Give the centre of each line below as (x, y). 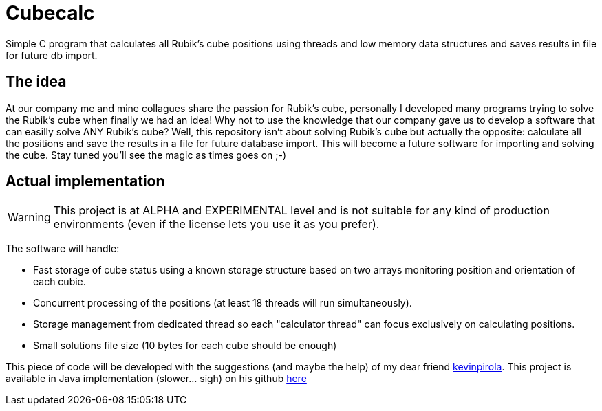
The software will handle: (63, 249)
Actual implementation (85, 181)
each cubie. (60, 282)
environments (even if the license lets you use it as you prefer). (216, 224)
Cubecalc (50, 13)
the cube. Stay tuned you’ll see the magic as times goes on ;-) (146, 155)
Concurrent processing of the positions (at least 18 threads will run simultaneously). (223, 303)
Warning (29, 218)
